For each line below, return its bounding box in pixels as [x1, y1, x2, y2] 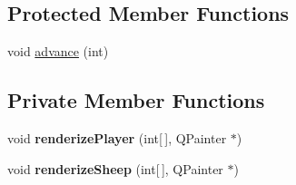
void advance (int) [7, 42, 109, 61]
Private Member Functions [7, 86, 265, 114]
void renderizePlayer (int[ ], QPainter [7, 129, 227, 147]
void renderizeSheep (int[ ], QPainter [7, 159, 223, 178]
